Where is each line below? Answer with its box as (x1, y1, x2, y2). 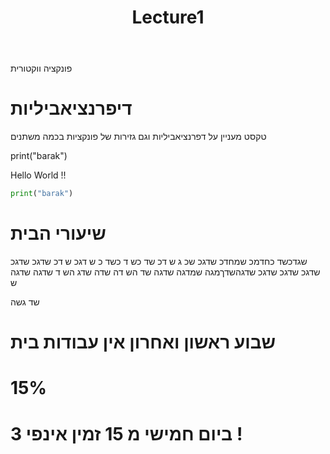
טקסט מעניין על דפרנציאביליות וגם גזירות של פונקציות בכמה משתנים (10, 131, 267, 143)
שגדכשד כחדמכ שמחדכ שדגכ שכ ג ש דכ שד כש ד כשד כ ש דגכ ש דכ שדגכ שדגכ (10, 255, 308, 267)
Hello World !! (10, 169, 67, 181)
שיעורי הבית (10, 222, 107, 245)
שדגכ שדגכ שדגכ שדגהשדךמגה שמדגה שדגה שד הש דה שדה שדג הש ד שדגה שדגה (10, 266, 321, 278)
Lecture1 (131, 6, 205, 29)
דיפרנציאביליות (10, 97, 133, 120)
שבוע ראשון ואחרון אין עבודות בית (10, 331, 277, 354)
